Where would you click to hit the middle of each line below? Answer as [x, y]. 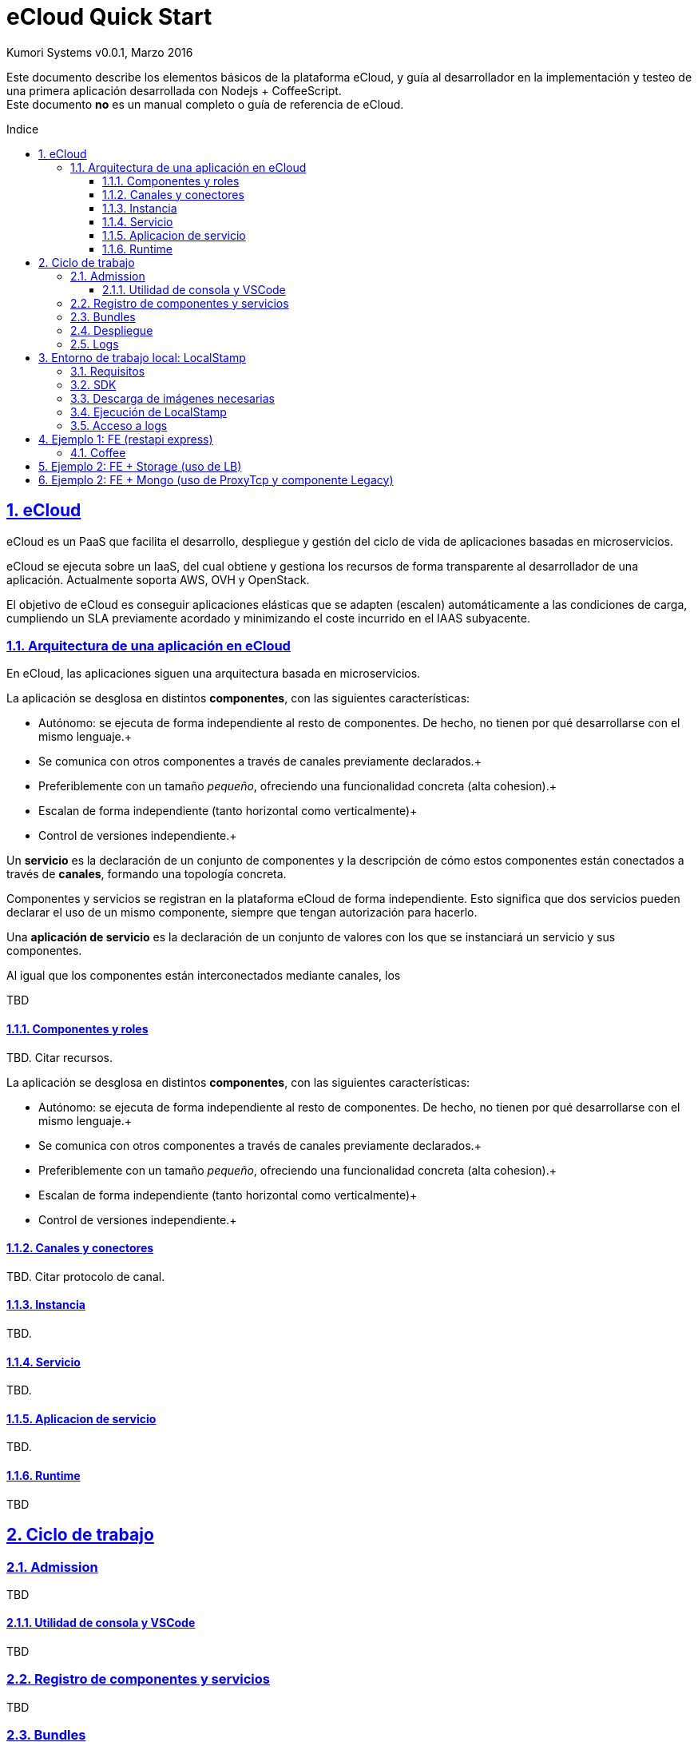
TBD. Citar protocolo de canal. [86, 1276]
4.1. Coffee [98, 452]
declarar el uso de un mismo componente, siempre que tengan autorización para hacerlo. [242, 913]
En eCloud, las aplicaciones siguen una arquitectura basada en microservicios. [214, 674]
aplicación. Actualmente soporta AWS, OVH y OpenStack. [158, 579]
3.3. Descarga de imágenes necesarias [173, 398]
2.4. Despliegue [112, 330]
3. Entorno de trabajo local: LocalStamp [142, 357]
